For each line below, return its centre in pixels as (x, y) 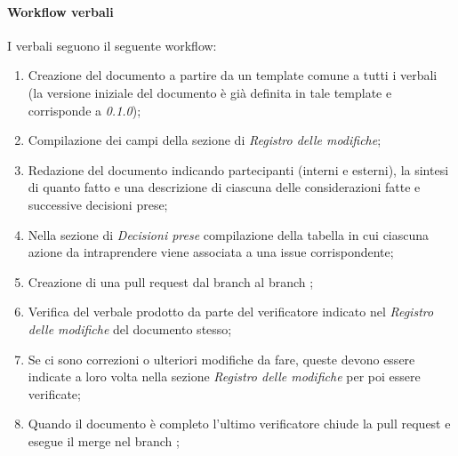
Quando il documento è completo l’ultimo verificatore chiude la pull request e (239, 424)
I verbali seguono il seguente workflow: (112, 45)
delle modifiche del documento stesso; (130, 328)
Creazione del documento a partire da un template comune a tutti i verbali (233, 75)
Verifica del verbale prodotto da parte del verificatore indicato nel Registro (231, 312)
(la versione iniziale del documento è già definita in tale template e (210, 92)
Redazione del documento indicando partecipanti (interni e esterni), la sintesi (238, 169)
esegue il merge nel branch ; (104, 440)
